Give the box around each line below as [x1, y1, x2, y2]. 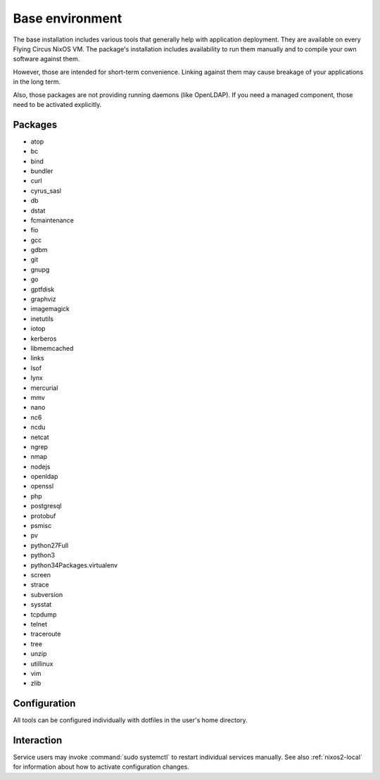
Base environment [13, 11, 122, 26]
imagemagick [30, 305, 70, 313]
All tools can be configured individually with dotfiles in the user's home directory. [13, 716, 248, 724]
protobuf [30, 511, 56, 520]
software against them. [13, 55, 80, 63]
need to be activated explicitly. [13, 100, 102, 108]
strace [30, 581, 49, 589]
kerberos [30, 334, 57, 343]
